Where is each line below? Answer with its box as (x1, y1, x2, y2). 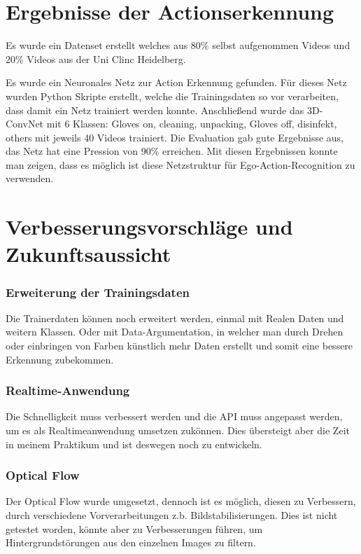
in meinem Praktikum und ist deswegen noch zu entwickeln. (6, 436, 262, 451)
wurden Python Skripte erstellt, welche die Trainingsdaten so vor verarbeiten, (6, 88, 339, 103)
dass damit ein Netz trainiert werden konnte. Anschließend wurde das (6, 102, 304, 117)
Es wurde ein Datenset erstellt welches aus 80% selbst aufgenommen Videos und (6, 38, 351, 53)
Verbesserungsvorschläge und (6, 212, 293, 241)
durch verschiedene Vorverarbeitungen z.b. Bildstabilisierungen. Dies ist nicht (6, 508, 338, 522)
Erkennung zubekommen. (6, 352, 114, 366)
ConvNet (6, 116, 44, 131)
